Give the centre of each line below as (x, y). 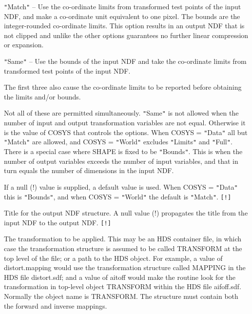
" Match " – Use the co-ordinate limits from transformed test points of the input (123, 6)
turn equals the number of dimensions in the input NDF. (89, 170)
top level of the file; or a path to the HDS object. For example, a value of (113, 258)
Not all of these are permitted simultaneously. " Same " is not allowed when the (121, 113)
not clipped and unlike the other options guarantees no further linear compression (126, 35)
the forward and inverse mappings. (56, 305)
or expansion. (24, 45)
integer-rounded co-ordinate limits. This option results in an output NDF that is (124, 26)
